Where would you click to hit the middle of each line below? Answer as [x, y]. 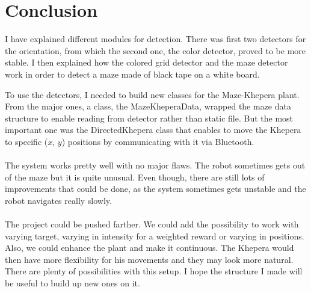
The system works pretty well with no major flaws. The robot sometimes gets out [155, 165]
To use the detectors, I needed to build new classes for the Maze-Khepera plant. [152, 94]
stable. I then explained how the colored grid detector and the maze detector [146, 62]
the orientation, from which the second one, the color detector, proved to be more [155, 50]
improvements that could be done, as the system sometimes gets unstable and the [155, 189]
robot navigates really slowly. [58, 200]
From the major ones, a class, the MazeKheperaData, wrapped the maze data [148, 106]
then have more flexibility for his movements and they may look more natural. [149, 259]
